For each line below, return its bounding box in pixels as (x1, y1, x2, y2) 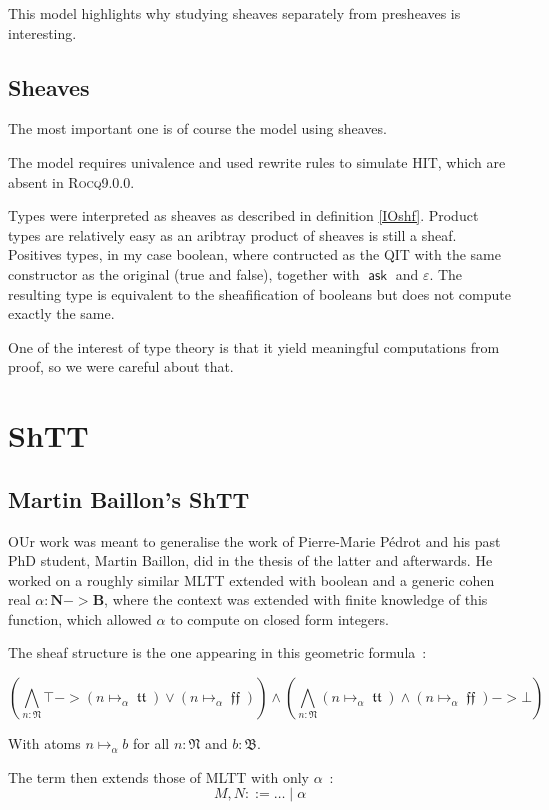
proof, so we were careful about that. (8, 356, 234, 377)
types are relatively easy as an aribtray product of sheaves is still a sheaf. (8, 224, 457, 245)
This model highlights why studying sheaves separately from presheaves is (8, 3, 461, 23)
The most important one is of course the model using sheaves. (8, 118, 387, 139)
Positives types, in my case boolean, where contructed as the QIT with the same (8, 244, 501, 265)
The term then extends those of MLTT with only (8, 766, 309, 787)
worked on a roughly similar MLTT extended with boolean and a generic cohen (8, 569, 495, 590)
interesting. (8, 22, 77, 43)
